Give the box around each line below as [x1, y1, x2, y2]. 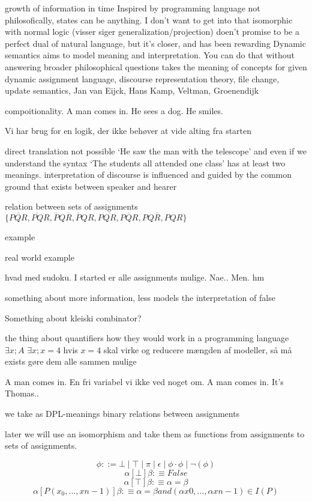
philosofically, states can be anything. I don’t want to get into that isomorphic [5, 13, 293, 26]
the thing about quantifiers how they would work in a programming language [5, 332, 289, 344]
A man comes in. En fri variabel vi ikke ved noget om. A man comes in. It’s [5, 375, 284, 387]
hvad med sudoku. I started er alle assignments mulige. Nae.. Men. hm [5, 271, 265, 284]
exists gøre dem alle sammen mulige [5, 355, 137, 368]
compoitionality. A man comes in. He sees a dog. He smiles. [5, 104, 223, 117]
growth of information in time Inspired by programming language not [5, 2, 260, 14]
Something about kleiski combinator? [5, 311, 142, 324]
